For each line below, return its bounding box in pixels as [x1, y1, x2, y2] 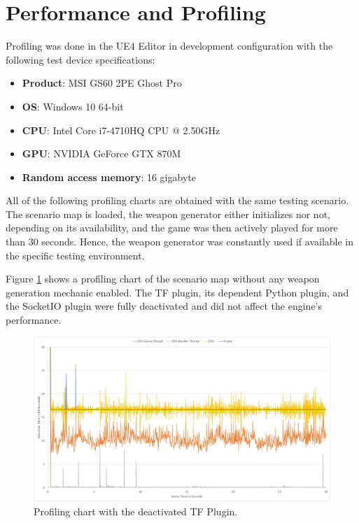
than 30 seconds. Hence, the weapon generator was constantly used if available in [6, 234, 354, 249]
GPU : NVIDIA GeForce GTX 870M [22, 146, 181, 161]
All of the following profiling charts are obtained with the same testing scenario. [6, 193, 349, 208]
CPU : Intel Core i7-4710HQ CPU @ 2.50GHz [22, 122, 220, 137]
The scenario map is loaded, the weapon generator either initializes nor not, [6, 206, 330, 221]
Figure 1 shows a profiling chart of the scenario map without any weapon [6, 271, 320, 286]
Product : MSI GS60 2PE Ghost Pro [22, 76, 182, 90]
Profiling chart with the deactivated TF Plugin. [34, 503, 238, 518]
